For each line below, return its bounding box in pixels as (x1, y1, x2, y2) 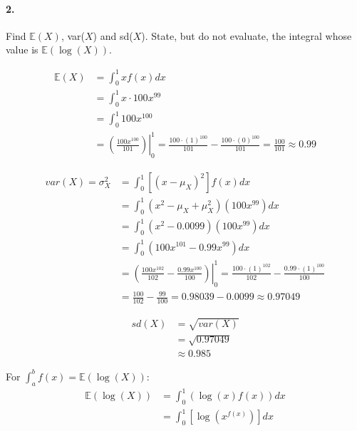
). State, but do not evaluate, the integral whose (141, 28, 352, 43)
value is (6, 42, 38, 57)
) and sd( (93, 28, 133, 43)
